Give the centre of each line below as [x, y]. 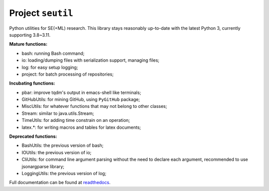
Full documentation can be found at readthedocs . [60, 183]
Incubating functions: [32, 83]
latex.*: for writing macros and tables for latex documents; [81, 127]
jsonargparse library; [43, 166]
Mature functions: [28, 44]
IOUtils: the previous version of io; [57, 152]
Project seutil [41, 13]
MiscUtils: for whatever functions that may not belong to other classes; [94, 106]
